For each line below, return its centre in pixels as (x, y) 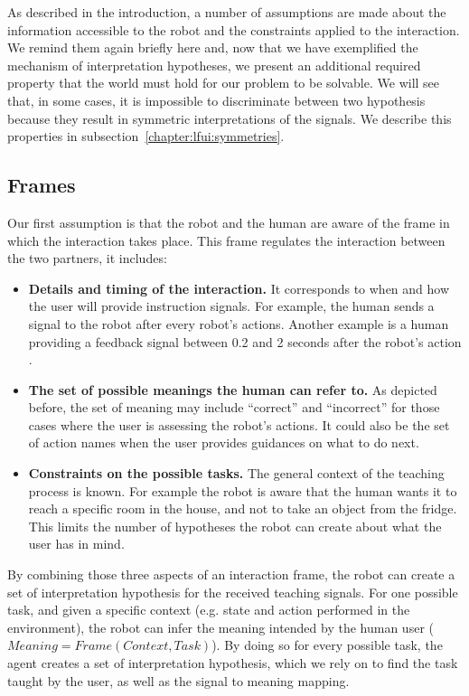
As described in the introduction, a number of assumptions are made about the (227, 12)
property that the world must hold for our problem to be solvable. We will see (224, 83)
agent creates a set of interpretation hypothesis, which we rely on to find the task (233, 663)
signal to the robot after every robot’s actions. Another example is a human (239, 323)
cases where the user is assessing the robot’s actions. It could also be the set (239, 424)
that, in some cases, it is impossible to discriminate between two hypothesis (216, 100)
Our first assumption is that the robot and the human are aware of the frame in (229, 222)
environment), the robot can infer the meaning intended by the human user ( (220, 627)
